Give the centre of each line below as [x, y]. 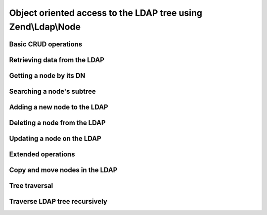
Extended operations [42, 154]
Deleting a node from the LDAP [57, 123]
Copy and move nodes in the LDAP [63, 170]
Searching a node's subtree [53, 91]
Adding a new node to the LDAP [59, 107]
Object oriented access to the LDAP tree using [106, 13]
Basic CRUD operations [46, 44]
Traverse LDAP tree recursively [58, 201]
